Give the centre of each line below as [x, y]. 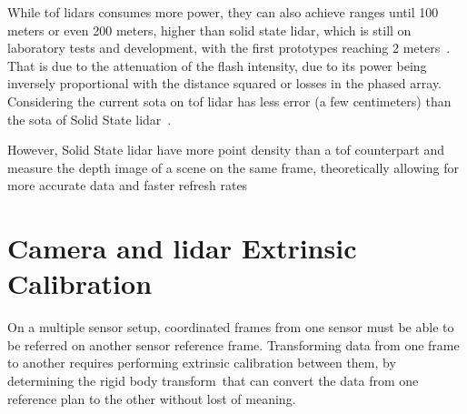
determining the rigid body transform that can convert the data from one [213, 381]
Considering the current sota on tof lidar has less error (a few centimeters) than [229, 101]
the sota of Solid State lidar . [89, 119]
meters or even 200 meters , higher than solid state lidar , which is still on [209, 30]
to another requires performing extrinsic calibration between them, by [202, 363]
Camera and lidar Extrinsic [182, 248]
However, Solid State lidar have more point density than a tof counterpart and [226, 150]
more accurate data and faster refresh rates [128, 185]
